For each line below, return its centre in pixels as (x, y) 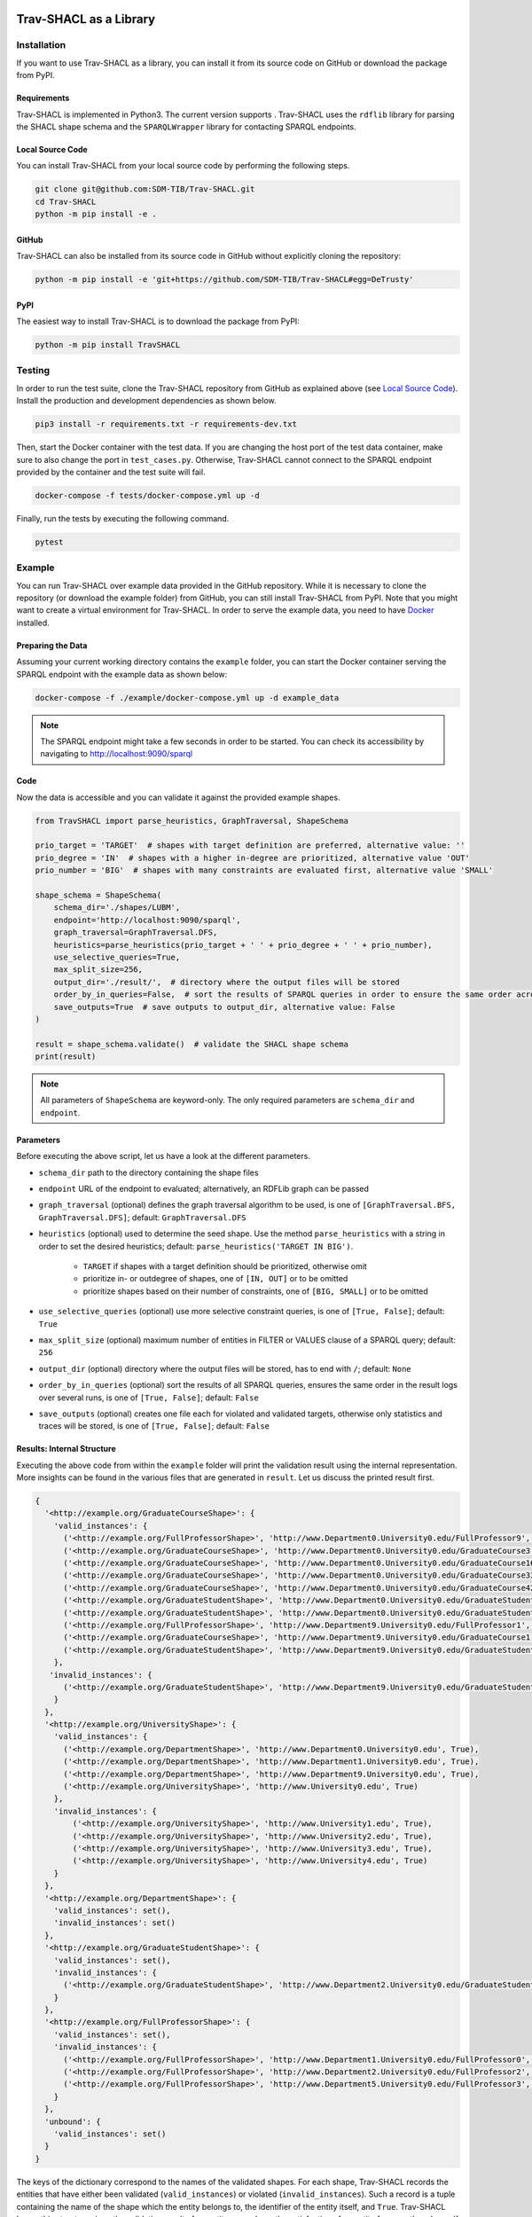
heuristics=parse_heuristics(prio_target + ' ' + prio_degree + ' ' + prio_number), (243, 945)
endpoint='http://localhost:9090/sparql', (147, 920)
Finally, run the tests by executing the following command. (123, 518)
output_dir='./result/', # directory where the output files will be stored (227, 982)
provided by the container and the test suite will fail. (111, 472)
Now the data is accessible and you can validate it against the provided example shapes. (178, 797)
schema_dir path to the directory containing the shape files (149, 1172)
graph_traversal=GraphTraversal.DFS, (136, 932)
